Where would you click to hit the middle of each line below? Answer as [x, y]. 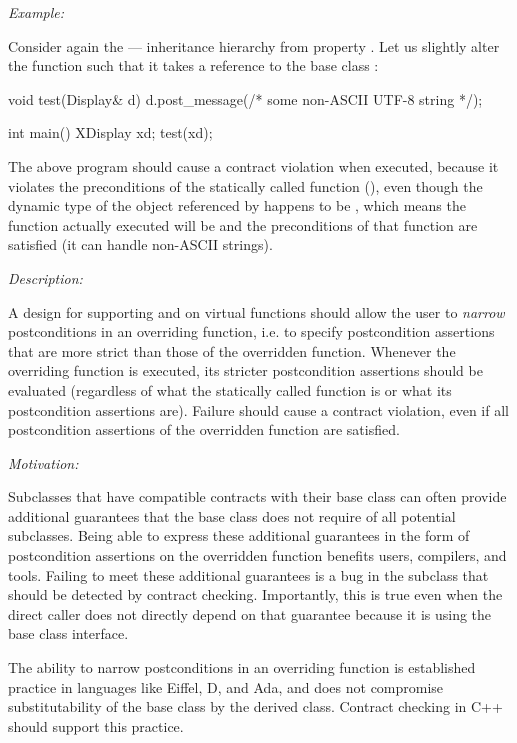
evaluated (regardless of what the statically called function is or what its [230, 389]
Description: [45, 277]
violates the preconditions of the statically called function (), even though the [245, 185]
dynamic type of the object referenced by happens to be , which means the [237, 205]
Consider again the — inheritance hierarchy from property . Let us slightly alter [254, 45]
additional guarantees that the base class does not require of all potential [232, 515]
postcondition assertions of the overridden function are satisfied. [204, 429]
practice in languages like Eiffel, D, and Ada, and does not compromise [226, 686]
